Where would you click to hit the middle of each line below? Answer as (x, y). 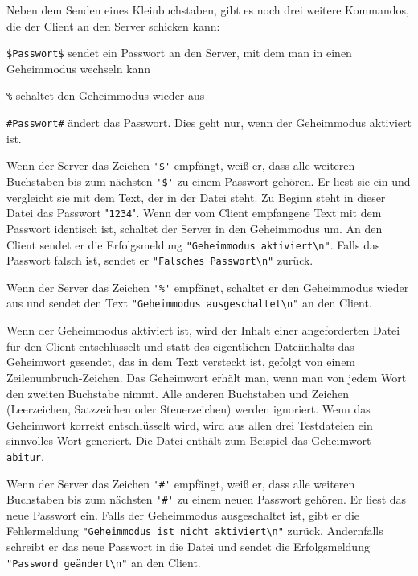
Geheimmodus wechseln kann (79, 68)
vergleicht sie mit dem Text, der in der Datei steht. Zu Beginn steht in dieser (196, 197)
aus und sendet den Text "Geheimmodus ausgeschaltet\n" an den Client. (189, 303)
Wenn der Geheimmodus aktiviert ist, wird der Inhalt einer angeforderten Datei (203, 330)
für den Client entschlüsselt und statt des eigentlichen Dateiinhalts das (180, 346)
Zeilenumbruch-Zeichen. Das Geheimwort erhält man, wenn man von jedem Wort (207, 377)
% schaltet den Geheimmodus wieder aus (106, 95)
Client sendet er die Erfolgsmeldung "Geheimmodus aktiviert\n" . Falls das (193, 244)
